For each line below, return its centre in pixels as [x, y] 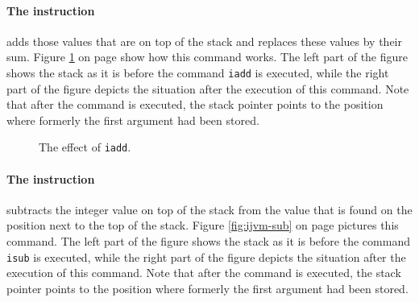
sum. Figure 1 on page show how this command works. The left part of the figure [207, 57]
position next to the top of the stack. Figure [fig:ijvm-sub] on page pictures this [203, 225]
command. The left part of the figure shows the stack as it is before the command [208, 241]
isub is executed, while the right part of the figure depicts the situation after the [206, 256]
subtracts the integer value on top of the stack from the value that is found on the [209, 209]
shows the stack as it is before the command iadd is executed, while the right [198, 72]
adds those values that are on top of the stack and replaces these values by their [204, 41]
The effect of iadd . [85, 147]
